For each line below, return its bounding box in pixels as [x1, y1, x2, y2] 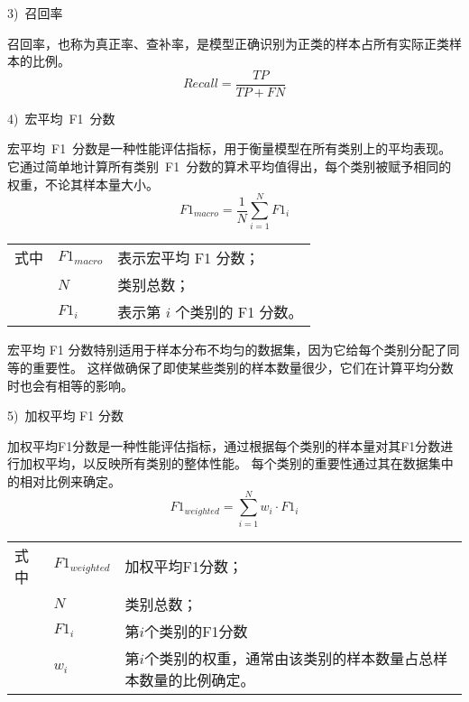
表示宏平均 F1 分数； [117, 247, 260, 269]
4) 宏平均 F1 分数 [7, 108, 115, 127]
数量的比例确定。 [139, 669, 255, 690]
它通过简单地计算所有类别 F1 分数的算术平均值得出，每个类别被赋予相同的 [7, 157, 452, 176]
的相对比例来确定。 [7, 471, 121, 490]
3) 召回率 [7, 4, 63, 22]
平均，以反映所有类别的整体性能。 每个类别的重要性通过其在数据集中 [44, 454, 454, 473]
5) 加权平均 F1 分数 [7, 406, 124, 425]
